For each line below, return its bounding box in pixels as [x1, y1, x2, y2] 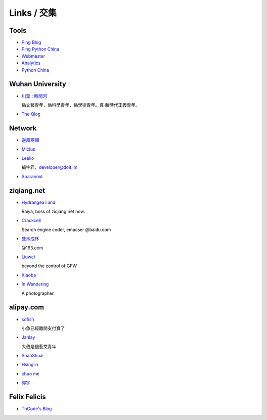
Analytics [21, 60, 41, 66]
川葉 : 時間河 [21, 93, 47, 99]
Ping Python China [21, 46, 59, 52]
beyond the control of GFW [21, 263, 77, 269]
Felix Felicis [9, 393, 46, 401]
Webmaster [21, 53, 45, 59]
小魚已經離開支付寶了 [21, 325, 65, 331]
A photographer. [21, 290, 55, 296]
